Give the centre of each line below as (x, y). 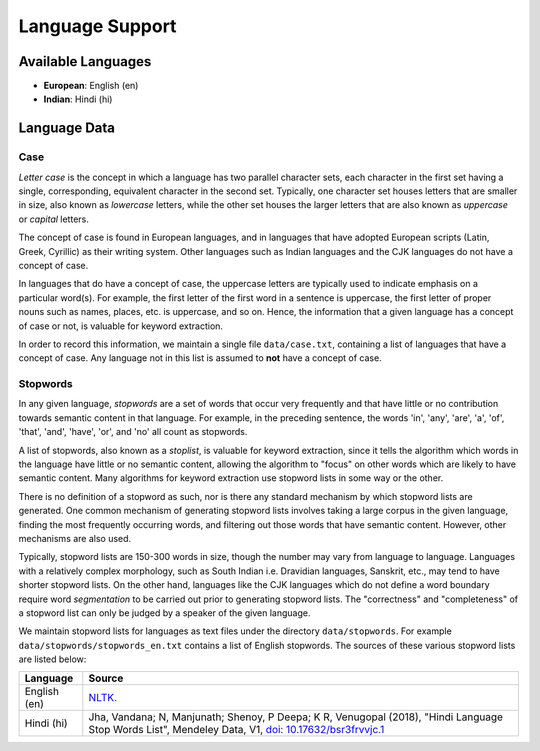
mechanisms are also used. (75, 538)
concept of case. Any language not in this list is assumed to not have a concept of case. (200, 358)
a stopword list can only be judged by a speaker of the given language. (164, 612)
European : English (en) (91, 86)
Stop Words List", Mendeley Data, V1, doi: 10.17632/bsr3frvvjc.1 (236, 730)
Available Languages (85, 61)
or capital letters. (53, 219)
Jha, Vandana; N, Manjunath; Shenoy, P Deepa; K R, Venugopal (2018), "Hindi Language (296, 717)
